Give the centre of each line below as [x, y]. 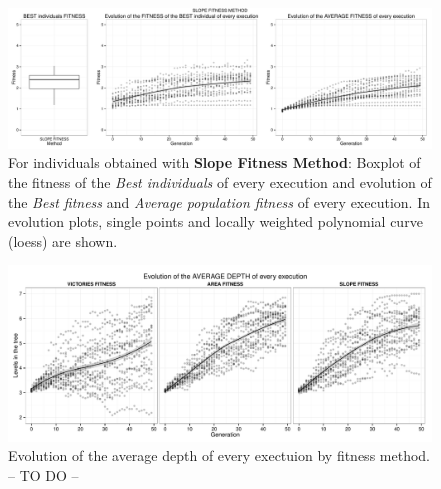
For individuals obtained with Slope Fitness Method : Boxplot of [214, 162]
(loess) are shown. [63, 240]
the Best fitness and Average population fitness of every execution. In [219, 201]
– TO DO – [43, 474]
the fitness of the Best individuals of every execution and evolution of [220, 181]
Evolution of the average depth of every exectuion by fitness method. [219, 455]
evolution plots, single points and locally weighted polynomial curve [215, 221]
